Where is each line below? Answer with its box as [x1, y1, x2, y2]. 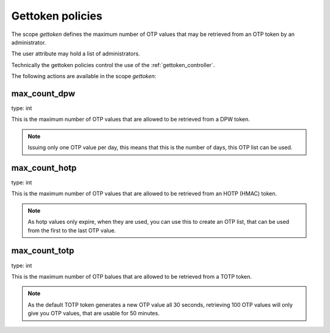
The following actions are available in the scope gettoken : [11, 73, 156, 80]
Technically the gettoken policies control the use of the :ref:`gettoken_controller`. [11, 61, 215, 68]
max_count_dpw [11, 88, 76, 99]
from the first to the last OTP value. [28, 226, 116, 234]
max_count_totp [11, 246, 75, 256]
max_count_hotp [11, 163, 77, 173]
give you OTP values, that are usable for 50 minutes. [28, 310, 160, 317]
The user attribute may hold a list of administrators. [11, 50, 141, 57]
